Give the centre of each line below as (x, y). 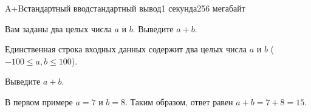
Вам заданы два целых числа (58, 28)
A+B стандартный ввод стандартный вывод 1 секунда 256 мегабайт (125, 8)
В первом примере (39, 101)
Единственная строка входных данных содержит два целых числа (126, 49)
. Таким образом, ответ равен (179, 101)
